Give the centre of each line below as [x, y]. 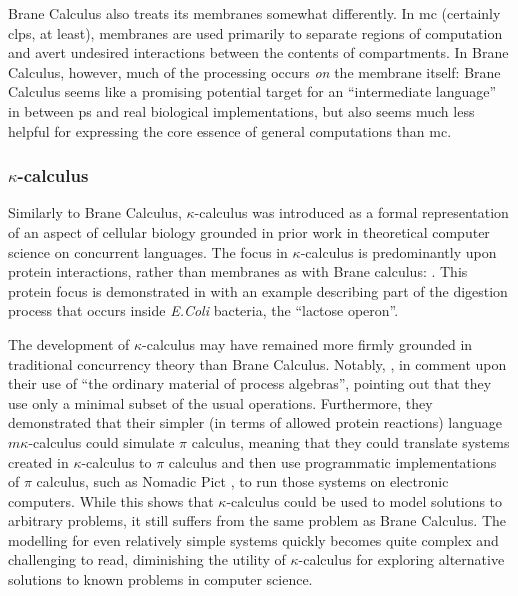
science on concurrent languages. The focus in [148, 251]
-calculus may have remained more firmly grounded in [307, 343]
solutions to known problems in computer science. [160, 579]
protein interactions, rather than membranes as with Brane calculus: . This [238, 271]
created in [38, 461]
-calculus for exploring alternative [401, 559]
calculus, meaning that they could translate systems [350, 441]
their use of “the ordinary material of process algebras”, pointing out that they [250, 383]
